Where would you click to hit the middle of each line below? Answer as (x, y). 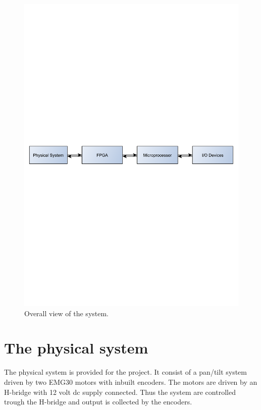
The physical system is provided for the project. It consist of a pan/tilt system (125, 372)
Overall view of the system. (67, 313)
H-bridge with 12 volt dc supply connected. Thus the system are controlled (120, 392)
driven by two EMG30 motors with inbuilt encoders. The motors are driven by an (131, 382)
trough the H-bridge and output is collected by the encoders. (98, 402)
